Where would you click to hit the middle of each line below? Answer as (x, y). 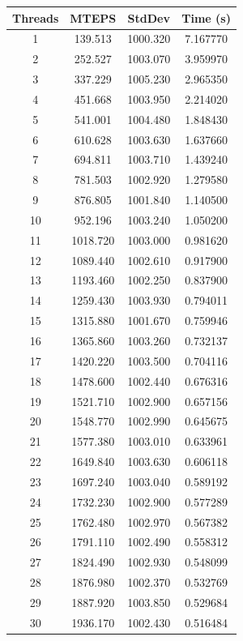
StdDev (149, 17)
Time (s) (206, 17)
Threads (36, 17)
